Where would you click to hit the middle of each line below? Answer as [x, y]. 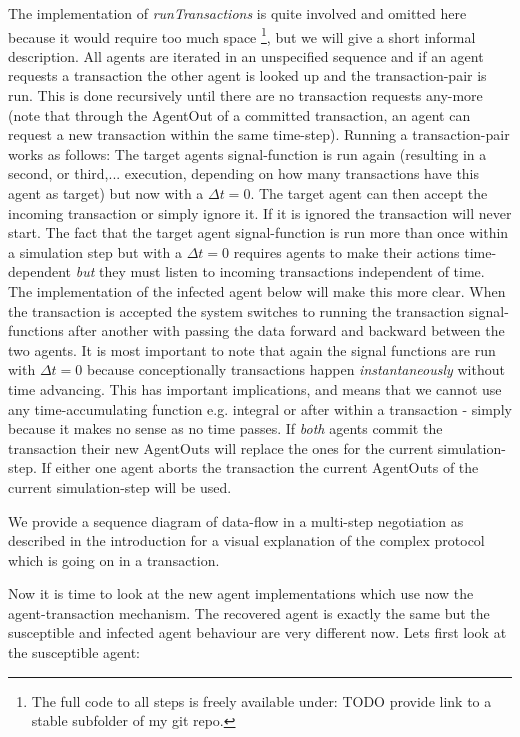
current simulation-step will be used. [120, 486]
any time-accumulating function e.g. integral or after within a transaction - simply [260, 408]
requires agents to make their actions [346, 251]
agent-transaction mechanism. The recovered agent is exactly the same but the [249, 612]
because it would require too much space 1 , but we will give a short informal [242, 35]
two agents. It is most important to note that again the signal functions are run [252, 349]
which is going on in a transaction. [114, 559]
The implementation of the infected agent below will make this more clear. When [257, 290]
